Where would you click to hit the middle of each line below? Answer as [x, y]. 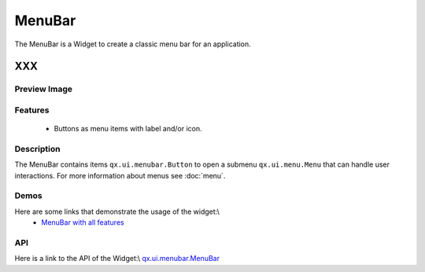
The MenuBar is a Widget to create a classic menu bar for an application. [133, 44]
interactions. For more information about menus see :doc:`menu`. [120, 175]
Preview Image [43, 89]
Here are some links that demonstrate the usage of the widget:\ [117, 211]
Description [37, 149]
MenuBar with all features [83, 222]
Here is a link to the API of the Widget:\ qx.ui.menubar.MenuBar [117, 259]
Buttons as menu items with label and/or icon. [128, 129]
